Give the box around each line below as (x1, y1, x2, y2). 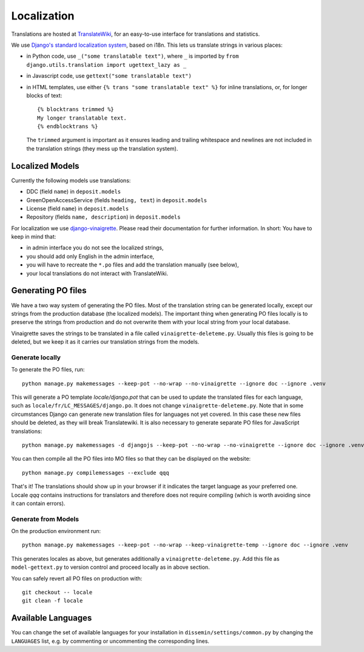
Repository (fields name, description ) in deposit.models (26, 213, 181, 221)
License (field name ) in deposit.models (26, 205, 129, 212)
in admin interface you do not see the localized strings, (26, 244, 164, 251)
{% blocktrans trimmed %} (37, 106, 115, 113)
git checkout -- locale (22, 589, 93, 596)
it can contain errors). (11, 500, 66, 507)
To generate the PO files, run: (11, 366, 85, 373)
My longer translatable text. (37, 114, 127, 121)
